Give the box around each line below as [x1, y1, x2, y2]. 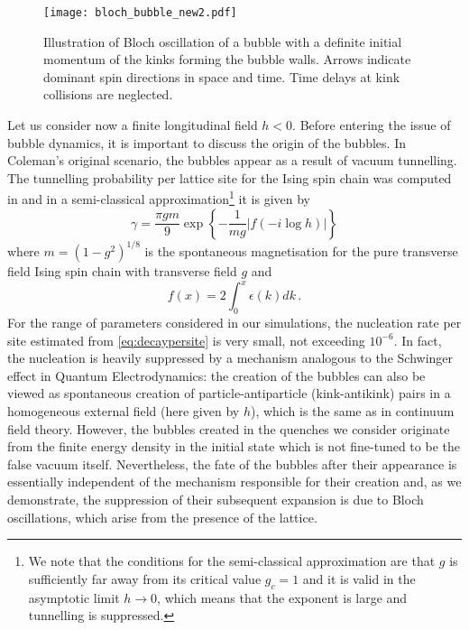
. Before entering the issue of [292, 116, 451, 134]
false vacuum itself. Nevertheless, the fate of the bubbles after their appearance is [7, 454, 457, 473]
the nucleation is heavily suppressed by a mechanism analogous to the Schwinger [7, 348, 454, 367]
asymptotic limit [28, 588, 120, 607]
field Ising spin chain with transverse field [7, 262, 237, 281]
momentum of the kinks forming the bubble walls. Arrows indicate [43, 50, 411, 69]
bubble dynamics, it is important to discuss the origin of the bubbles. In [7, 133, 406, 152]
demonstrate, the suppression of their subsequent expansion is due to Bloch [7, 489, 424, 508]
